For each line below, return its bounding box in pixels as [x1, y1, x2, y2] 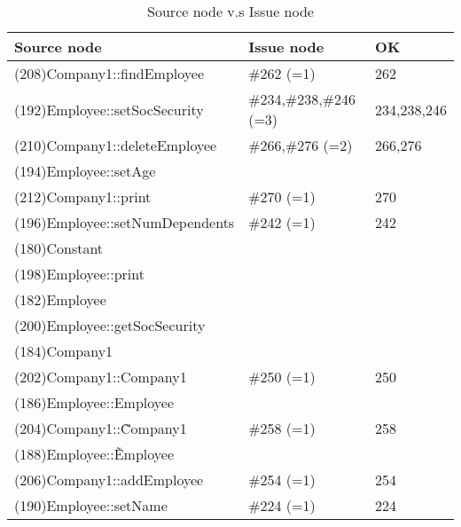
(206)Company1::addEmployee [14, 469, 204, 490]
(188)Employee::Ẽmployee [14, 444, 175, 464]
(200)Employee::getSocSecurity [14, 315, 206, 335]
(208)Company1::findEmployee [14, 63, 205, 83]
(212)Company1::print [14, 186, 152, 207]
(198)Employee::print [14, 263, 145, 284]
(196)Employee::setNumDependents [14, 212, 235, 232]
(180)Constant [14, 238, 104, 258]
